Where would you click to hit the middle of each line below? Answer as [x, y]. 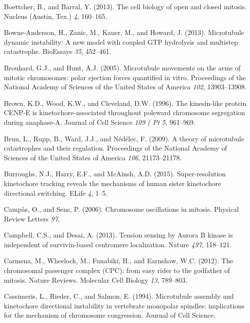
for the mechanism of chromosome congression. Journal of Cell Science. [110, 315]
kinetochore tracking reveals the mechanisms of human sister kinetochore [113, 183]
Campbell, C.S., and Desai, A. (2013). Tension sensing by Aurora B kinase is [118, 235]
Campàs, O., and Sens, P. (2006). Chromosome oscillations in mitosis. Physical [121, 209]
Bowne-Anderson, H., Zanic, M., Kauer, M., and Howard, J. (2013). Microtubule [124, 32]
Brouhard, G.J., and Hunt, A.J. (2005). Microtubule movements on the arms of [122, 67]
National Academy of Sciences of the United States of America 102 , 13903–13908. [125, 87]
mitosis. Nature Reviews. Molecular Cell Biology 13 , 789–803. [96, 280]
